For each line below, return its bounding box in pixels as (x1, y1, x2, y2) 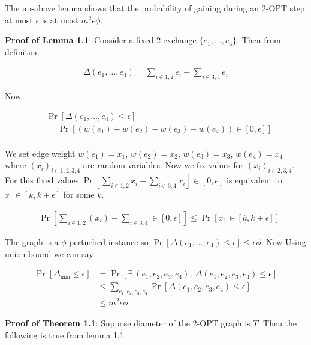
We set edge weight (5, 147, 76, 159)
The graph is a (5, 235, 59, 248)
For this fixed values (5, 174, 79, 186)
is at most (41, 13, 78, 26)
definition (5, 45, 40, 58)
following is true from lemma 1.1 (5, 329, 124, 341)
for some (63, 188, 95, 201)
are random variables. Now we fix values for (83, 159, 244, 171)
